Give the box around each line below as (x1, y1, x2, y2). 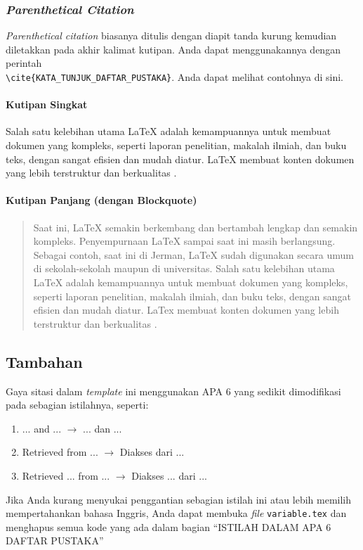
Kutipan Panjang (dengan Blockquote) (6, 193, 197, 207)
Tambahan (6, 350, 83, 372)
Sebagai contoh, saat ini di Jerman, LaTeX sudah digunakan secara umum (33, 247, 354, 262)
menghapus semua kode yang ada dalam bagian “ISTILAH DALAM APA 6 (6, 519, 331, 534)
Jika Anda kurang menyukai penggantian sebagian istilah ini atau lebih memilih (6, 492, 352, 506)
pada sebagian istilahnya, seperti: (6, 397, 149, 412)
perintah (6, 56, 42, 70)
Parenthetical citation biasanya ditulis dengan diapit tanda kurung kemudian (6, 28, 337, 43)
